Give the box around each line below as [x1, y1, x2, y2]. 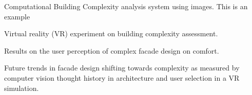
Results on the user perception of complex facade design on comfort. [4, 45, 219, 56]
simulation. [4, 82, 39, 93]
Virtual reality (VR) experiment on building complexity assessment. [4, 28, 218, 39]
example [4, 11, 30, 21]
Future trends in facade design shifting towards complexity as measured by [4, 62, 240, 73]
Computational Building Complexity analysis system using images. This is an [4, 1, 248, 11]
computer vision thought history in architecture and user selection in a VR [4, 72, 240, 83]
